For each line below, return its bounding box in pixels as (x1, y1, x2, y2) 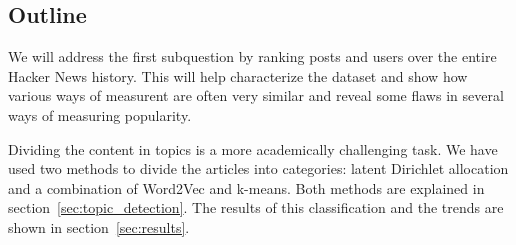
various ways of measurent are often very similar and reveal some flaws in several (8, 85, 504, 106)
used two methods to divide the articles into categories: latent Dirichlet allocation (8, 158, 509, 179)
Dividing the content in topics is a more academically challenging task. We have (8, 138, 498, 159)
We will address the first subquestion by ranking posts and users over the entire (8, 46, 497, 67)
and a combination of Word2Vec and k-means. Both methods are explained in (8, 177, 485, 198)
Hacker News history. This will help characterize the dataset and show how (8, 65, 468, 86)
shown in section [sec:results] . (8, 216, 190, 237)
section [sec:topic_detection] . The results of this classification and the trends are (8, 197, 504, 218)
